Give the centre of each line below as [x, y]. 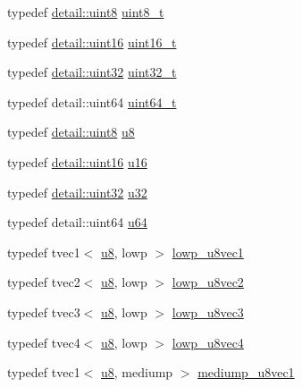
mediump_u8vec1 [246, 372]
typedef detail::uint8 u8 [71, 132]
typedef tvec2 [44, 282]
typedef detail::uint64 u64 [77, 222]
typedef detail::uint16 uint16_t [92, 42]
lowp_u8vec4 [208, 342]
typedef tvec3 [44, 311]
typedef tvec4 [44, 342]
